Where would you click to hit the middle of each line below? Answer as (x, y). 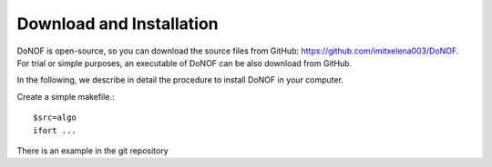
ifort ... (55, 130)
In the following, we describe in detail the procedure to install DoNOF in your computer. (180, 80)
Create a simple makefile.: (66, 96)
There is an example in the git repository (92, 151)
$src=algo (55, 118)
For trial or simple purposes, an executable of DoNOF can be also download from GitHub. (184, 63)
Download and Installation (118, 24)
